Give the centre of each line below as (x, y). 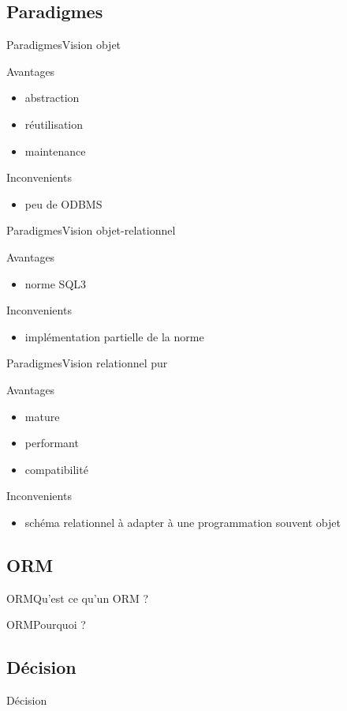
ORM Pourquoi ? (46, 624)
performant (52, 443)
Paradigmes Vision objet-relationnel (91, 230)
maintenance (55, 150)
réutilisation (54, 124)
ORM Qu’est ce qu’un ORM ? (78, 598)
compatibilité (56, 469)
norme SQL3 (56, 283)
